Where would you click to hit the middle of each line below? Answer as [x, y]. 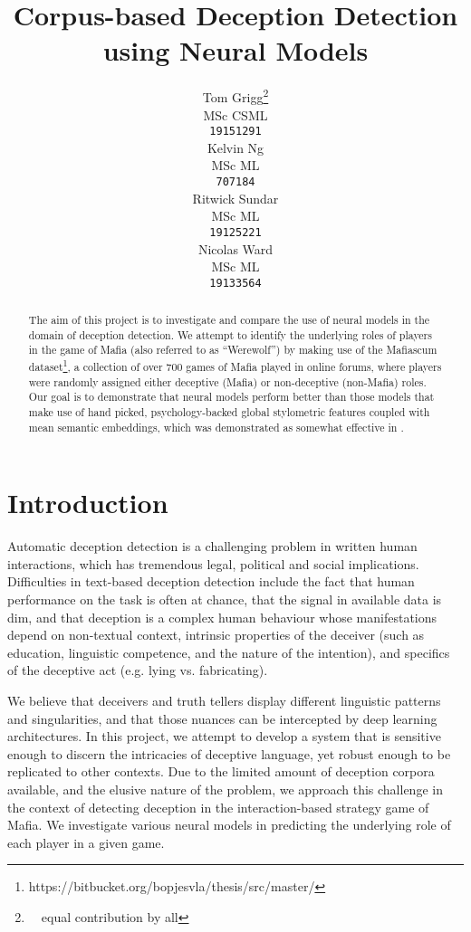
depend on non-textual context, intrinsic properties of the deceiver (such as [216, 635]
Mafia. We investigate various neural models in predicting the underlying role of [229, 825]
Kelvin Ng [235, 147]
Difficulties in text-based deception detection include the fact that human [211, 581]
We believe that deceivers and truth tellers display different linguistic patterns [224, 701]
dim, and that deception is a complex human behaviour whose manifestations [222, 617]
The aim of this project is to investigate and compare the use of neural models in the [229, 320]
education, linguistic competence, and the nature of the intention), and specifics [229, 652]
